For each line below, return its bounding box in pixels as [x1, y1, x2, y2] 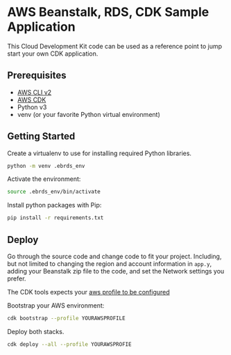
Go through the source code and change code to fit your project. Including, [7, 252, 222, 260]
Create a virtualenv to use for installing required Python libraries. [7, 149, 192, 157]
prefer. [7, 274, 26, 283]
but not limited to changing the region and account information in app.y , [7, 260, 212, 268]
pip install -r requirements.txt [7, 214, 104, 221]
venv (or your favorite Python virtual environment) [17, 110, 161, 118]
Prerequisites [7, 70, 67, 81]
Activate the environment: [7, 175, 81, 183]
